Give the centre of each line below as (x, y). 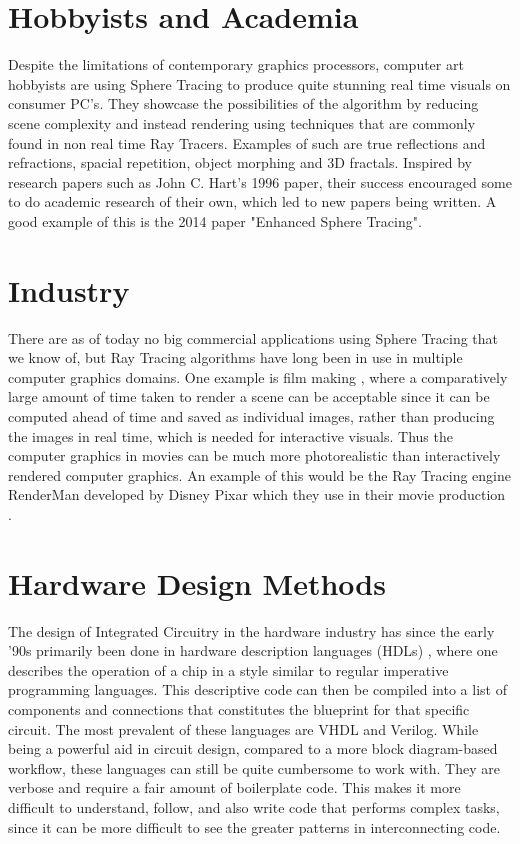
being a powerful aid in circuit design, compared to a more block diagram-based (253, 748)
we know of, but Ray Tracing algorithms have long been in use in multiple (235, 357)
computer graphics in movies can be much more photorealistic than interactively (254, 455)
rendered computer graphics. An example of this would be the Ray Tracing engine (259, 474)
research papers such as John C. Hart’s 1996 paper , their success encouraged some (260, 181)
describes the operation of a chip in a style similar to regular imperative (228, 669)
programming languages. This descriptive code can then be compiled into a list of (257, 689)
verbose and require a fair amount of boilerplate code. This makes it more (234, 787)
